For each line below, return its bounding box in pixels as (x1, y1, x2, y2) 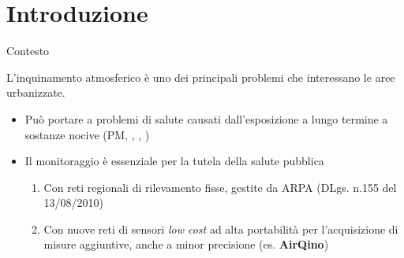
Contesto (6, 42, 50, 59)
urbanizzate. (6, 84, 65, 101)
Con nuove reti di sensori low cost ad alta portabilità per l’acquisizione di (43, 220, 398, 237)
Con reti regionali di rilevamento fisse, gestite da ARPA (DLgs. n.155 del (43, 179, 397, 195)
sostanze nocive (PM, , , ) (24, 126, 150, 142)
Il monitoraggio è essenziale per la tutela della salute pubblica (24, 153, 324, 169)
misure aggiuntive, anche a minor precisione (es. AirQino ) (43, 236, 329, 252)
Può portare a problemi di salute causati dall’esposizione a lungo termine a (24, 110, 388, 127)
